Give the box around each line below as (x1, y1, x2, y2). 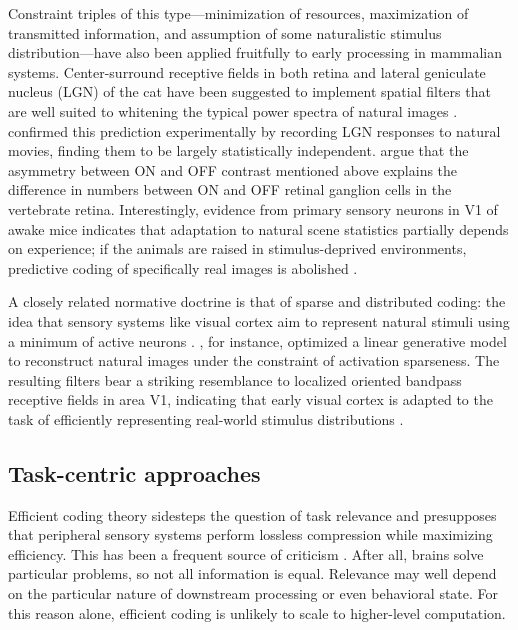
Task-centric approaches (8, 457, 261, 488)
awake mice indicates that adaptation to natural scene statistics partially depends (8, 218, 509, 239)
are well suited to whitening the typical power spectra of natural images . (8, 100, 458, 121)
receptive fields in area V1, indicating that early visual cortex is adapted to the (8, 389, 493, 410)
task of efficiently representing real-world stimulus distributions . (8, 408, 404, 429)
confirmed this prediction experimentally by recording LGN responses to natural (8, 120, 501, 141)
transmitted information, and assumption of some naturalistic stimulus (8, 22, 442, 43)
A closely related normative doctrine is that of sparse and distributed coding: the (8, 291, 506, 312)
